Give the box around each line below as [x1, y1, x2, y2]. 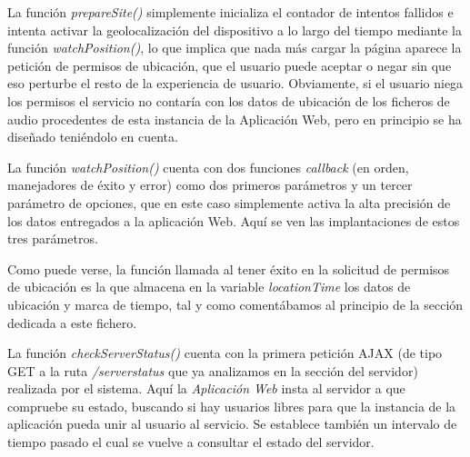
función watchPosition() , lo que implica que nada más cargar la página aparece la [7, 38, 462, 57]
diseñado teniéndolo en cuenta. [7, 127, 178, 146]
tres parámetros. [7, 229, 98, 248]
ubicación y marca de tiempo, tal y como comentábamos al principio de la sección [7, 294, 464, 313]
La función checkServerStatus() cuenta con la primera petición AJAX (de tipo [7, 343, 443, 363]
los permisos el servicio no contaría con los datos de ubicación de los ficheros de [7, 91, 450, 110]
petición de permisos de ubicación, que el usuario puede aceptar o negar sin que [7, 55, 452, 75]
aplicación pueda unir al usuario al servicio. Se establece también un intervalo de [7, 414, 457, 433]
